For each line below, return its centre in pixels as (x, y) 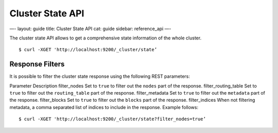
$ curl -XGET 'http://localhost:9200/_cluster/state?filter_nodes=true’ (112, 119)
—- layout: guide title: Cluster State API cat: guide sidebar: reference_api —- (90, 29)
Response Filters (37, 64)
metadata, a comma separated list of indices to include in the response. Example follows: (104, 107)
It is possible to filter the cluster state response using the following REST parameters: (100, 76)
